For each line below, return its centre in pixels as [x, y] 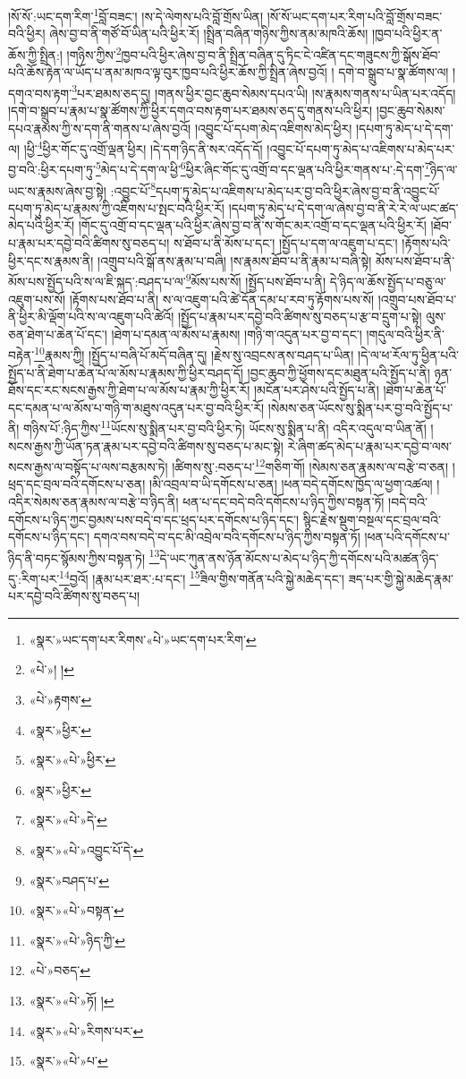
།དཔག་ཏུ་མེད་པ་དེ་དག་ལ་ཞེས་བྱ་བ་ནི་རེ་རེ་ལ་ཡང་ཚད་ [343, 207]
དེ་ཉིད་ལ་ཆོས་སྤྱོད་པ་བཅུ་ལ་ [388, 281]
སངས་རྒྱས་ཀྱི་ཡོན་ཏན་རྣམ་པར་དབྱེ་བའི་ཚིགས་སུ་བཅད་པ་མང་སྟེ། [146, 445]
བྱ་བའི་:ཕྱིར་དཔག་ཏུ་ [52, 170]
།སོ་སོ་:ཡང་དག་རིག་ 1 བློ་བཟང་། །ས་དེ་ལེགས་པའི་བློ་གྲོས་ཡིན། [136, 15]
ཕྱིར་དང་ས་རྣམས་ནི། [51, 260]
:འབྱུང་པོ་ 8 [133, 189]
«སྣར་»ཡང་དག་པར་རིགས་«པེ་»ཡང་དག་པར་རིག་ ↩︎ [143, 639]
